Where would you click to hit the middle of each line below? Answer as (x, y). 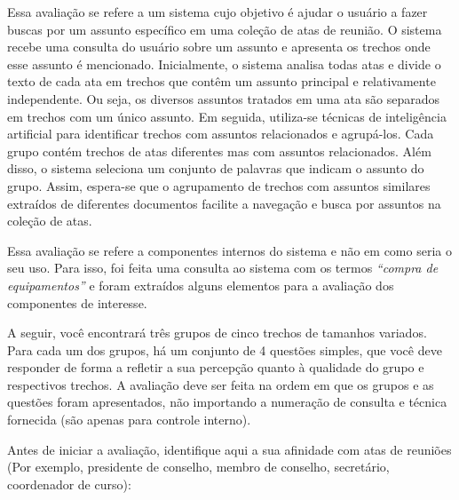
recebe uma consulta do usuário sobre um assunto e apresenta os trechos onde (219, 47)
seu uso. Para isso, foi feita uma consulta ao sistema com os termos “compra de (223, 268)
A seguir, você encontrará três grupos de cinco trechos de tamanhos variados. (217, 333)
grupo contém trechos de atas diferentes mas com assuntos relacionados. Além (219, 151)
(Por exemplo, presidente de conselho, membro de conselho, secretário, (198, 467)
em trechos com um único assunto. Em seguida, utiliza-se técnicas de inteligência (227, 116)
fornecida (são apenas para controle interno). (129, 420)
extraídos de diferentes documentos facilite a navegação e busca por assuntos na (224, 203)
